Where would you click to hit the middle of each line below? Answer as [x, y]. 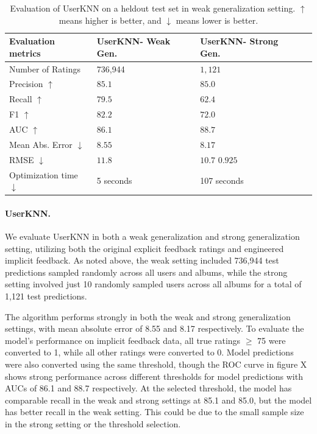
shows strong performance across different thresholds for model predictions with [154, 376]
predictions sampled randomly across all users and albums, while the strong [146, 272]
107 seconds [222, 180]
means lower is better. [217, 20]
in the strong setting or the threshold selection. [93, 423]
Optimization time [44, 174]
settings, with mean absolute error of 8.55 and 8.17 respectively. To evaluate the [155, 328]
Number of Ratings [45, 68]
